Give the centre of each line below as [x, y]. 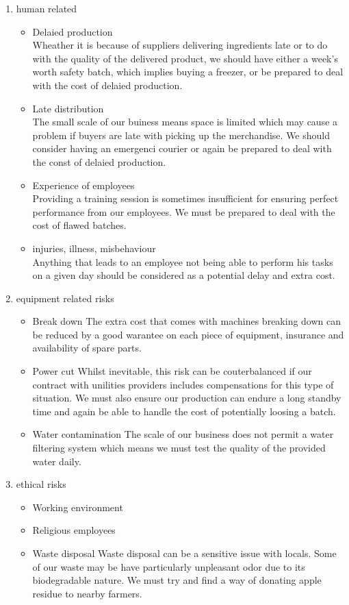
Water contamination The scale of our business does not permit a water [183, 434]
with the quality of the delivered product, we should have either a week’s [185, 58]
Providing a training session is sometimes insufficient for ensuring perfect [185, 198]
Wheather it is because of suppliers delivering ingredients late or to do [180, 45]
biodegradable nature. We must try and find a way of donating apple [177, 580]
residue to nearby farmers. [87, 593]
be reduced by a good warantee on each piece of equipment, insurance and [188, 334]
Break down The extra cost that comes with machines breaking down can [187, 321]
